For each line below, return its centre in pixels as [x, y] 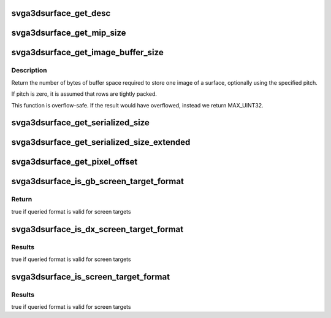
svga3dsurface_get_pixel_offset [74, 162]
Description [29, 71]
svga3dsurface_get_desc [61, 13]
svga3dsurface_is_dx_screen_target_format [97, 229]
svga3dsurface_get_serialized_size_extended [101, 142]
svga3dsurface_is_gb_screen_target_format [97, 181]
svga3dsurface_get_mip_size [69, 33]
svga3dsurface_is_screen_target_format [91, 277]
